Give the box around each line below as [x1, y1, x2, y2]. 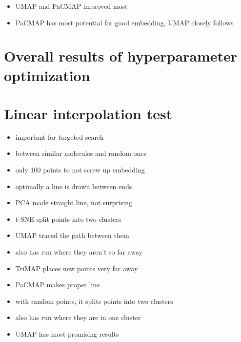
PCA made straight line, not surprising [15, 197, 133, 208]
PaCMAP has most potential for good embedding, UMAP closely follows [15, 17, 234, 27]
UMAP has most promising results [15, 329, 119, 339]
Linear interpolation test [4, 103, 173, 123]
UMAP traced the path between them [15, 230, 129, 240]
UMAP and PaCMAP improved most [15, 1, 128, 11]
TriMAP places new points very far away [15, 263, 138, 273]
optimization [4, 65, 90, 85]
